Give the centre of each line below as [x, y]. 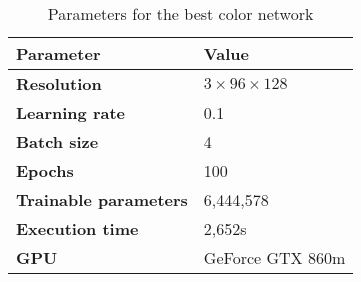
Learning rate [71, 112]
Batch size [57, 141]
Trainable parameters [102, 199]
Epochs [45, 170]
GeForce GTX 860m [274, 257]
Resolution [59, 83]
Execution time [77, 228]
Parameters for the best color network [180, 13]
